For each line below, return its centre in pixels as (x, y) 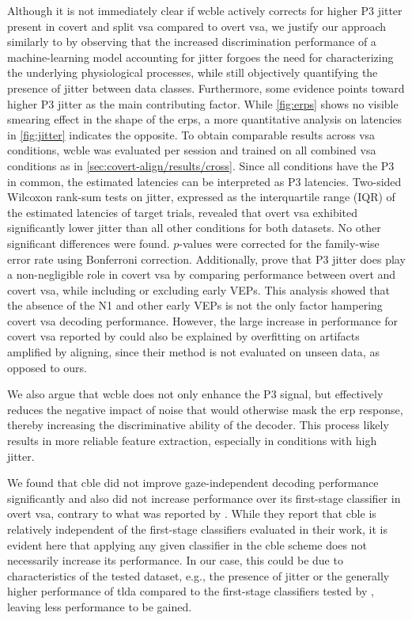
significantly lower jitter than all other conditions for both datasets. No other (194, 228)
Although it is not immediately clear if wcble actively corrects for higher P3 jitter (205, 10)
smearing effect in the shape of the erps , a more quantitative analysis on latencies (205, 119)
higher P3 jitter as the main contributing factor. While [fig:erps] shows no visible (203, 103)
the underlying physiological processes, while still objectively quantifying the (193, 72)
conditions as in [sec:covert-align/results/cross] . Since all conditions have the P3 (201, 165)
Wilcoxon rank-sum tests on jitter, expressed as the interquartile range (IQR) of (201, 197)
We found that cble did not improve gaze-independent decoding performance (193, 483)
